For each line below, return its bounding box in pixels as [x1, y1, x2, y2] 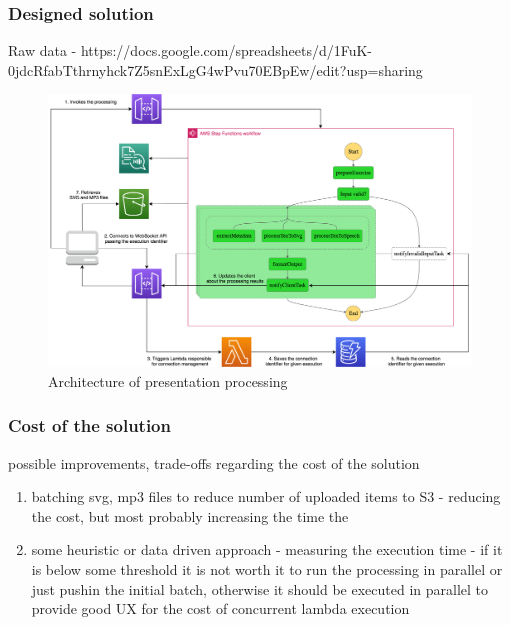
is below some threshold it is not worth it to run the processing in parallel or [31, 559, 503, 580]
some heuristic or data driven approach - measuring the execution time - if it [31, 539, 503, 560]
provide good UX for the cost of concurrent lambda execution [31, 598, 410, 619]
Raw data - [8, 40, 77, 61]
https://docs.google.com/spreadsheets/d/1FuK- [80, 40, 373, 61]
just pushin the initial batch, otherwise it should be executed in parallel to [31, 578, 488, 599]
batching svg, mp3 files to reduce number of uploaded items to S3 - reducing [31, 486, 501, 507]
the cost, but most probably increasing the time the [31, 505, 349, 526]
